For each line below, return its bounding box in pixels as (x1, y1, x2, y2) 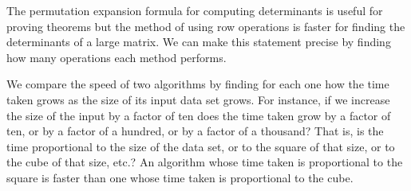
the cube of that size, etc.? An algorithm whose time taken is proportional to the (6, 154, 403, 170)
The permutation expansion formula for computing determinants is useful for (6, 2, 383, 18)
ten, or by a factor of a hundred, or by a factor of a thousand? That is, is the (6, 123, 384, 139)
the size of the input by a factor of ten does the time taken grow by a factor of (6, 107, 391, 123)
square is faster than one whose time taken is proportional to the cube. (6, 169, 354, 185)
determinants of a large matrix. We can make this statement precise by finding (6, 33, 391, 50)
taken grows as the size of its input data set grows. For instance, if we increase (6, 91, 390, 107)
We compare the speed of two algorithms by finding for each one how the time (6, 76, 389, 92)
